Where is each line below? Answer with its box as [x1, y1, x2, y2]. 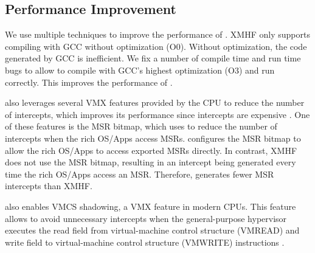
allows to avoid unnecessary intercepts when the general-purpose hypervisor [5, 212, 287, 224]
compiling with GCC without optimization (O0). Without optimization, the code [5, 40, 307, 52]
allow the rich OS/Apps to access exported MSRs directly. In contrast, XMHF [5, 144, 297, 156]
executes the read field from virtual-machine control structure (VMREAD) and [5, 224, 300, 237]
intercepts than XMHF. [5, 179, 92, 192]
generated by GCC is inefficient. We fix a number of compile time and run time [5, 52, 301, 64]
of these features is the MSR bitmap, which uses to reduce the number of [5, 120, 277, 133]
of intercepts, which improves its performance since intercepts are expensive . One [5, 108, 310, 120]
